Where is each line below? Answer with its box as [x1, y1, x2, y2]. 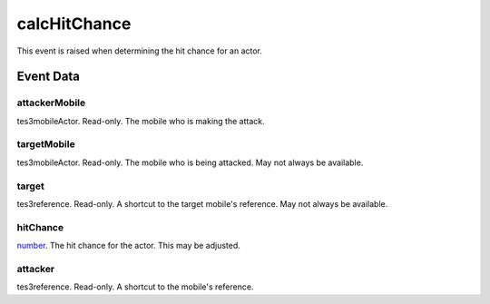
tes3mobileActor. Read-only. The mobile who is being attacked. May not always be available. [16, 157, 364, 168]
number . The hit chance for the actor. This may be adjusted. [16, 240, 240, 251]
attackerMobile [16, 96, 86, 109]
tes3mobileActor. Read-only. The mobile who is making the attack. [16, 115, 265, 126]
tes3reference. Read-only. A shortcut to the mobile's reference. [16, 281, 254, 292]
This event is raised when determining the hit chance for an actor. [16, 45, 263, 56]
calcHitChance [16, 14, 132, 34]
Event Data [16, 69, 81, 84]
